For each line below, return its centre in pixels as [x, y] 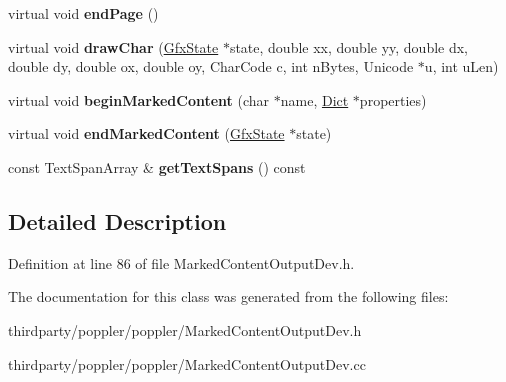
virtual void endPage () [83, 13]
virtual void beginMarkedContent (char [139, 99]
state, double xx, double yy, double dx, [349, 46]
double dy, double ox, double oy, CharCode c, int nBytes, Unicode [211, 66]
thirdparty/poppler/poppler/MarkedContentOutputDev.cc [187, 363]
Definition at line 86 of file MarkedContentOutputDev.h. [181, 262]
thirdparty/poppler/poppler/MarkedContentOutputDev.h [185, 329]
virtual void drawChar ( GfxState [113, 46]
